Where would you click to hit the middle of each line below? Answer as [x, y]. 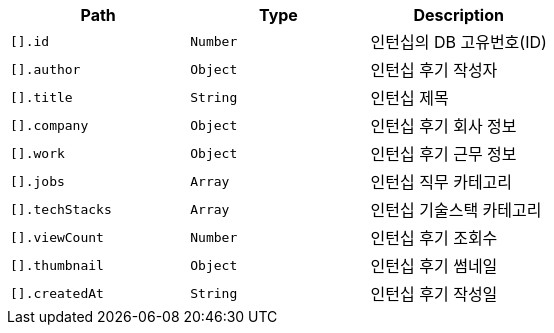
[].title [41, 97]
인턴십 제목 [409, 98]
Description [458, 15]
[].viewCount [57, 237]
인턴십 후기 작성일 [434, 294]
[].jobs [37, 181]
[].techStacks [61, 209]
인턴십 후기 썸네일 [434, 266]
